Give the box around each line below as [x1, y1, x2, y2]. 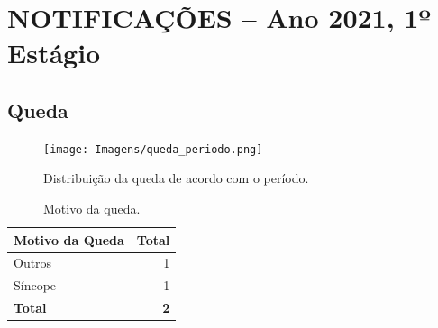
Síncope [14, 276, 57, 295]
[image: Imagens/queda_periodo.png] [43, 142, 263, 156]
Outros [14, 253, 52, 272]
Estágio [7, 34, 101, 71]
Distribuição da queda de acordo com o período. [43, 169, 309, 187]
